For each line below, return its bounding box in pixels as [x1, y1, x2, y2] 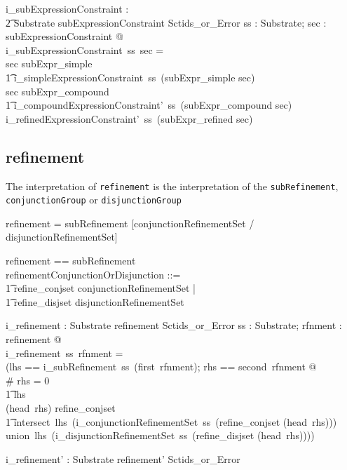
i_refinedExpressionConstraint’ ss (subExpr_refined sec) [6, 111, 253, 126]
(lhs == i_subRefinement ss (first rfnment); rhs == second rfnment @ [6, 359, 317, 374]
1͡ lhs [6, 387, 26, 401]
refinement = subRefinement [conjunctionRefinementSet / [6, 215, 254, 230]
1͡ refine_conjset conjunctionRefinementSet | [6, 281, 196, 295]
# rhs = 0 [6, 372, 50, 387]
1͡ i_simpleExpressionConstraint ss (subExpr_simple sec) [6, 69, 255, 84]
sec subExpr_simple [6, 56, 93, 71]
